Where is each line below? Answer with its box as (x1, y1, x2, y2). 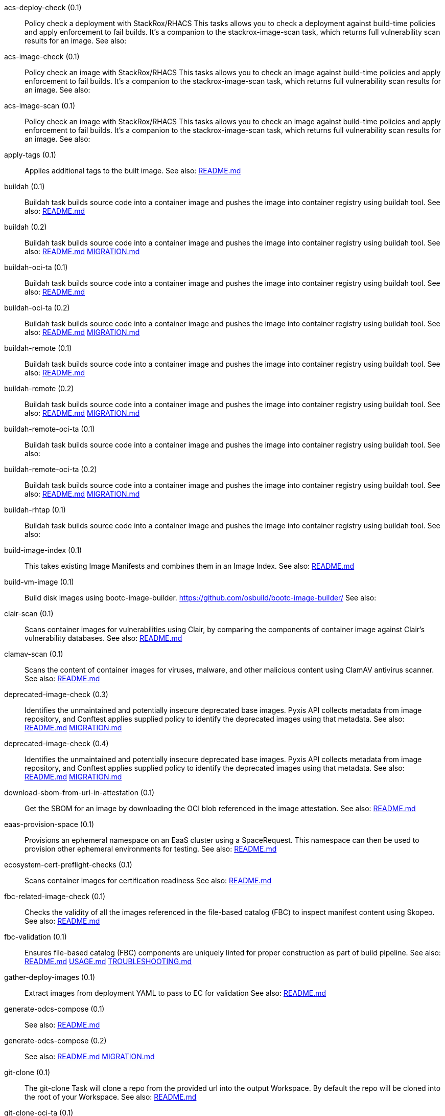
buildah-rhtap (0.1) (4, 505, 66, 514)
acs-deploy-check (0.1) (4, 3, 82, 12)
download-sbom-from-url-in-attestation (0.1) (4, 788, 155, 797)
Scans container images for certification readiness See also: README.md (25, 876, 272, 885)
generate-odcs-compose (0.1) (4, 1005, 105, 1013)
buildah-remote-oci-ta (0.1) (4, 425, 95, 433)
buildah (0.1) (4, 182, 45, 191)
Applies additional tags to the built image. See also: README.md (25, 166, 241, 175)
